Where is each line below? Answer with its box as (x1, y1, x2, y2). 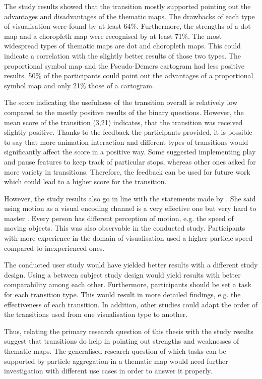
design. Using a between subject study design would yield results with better (4, 269, 241, 280)
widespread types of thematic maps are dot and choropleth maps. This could (4, 40, 241, 51)
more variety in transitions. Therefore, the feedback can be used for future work (4, 166, 250, 177)
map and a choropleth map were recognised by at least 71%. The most (4, 30, 222, 41)
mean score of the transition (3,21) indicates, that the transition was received (4, 117, 243, 127)
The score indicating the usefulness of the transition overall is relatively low (4, 97, 237, 107)
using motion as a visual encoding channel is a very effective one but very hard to (4, 203, 256, 213)
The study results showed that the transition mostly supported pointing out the (4, 1, 251, 11)
